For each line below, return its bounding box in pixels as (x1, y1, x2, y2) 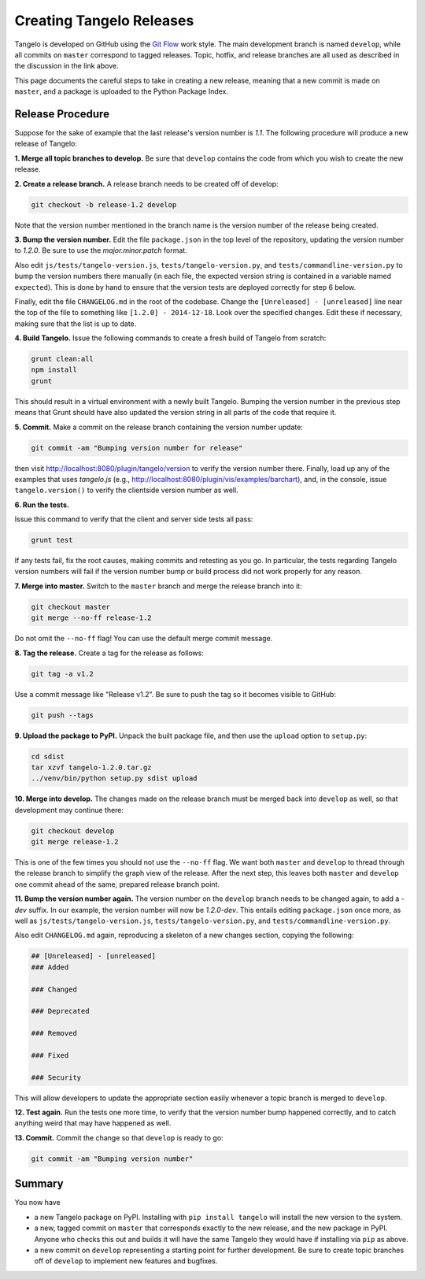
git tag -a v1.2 (31, 669, 94, 678)
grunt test (31, 536, 73, 545)
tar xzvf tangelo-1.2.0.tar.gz (31, 762, 153, 772)
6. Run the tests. (14, 500, 70, 510)
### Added (31, 962, 69, 972)
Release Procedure (14, 107, 110, 120)
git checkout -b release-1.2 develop (31, 200, 177, 209)
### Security (31, 1073, 82, 1082)
